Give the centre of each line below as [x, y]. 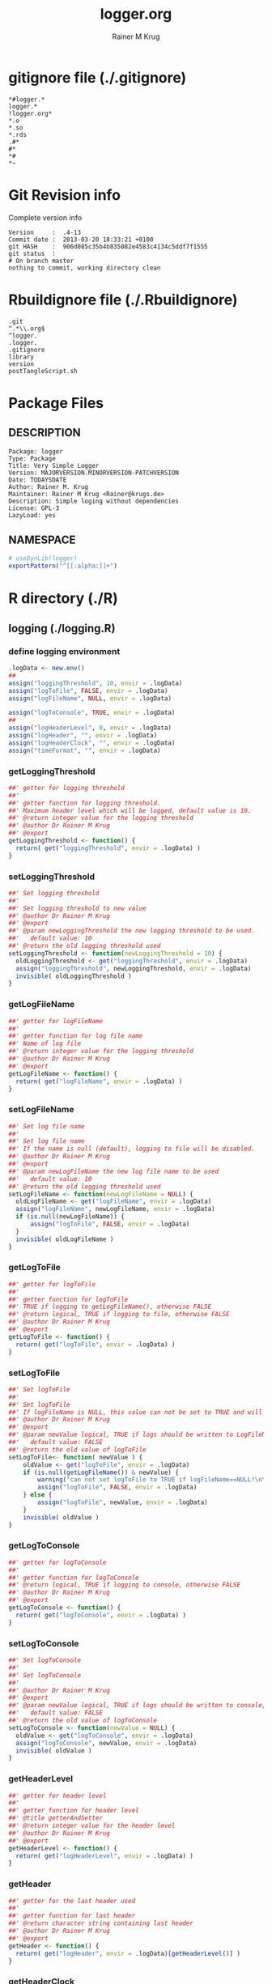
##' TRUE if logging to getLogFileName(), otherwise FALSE [110, 1307]
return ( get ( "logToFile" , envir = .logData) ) [96, 1345]
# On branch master [41, 261]
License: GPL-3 [34, 508]
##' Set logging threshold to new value [78, 908]
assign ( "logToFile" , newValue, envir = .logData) [123, 1502]
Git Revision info [65, 195]
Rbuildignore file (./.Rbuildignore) [123, 300]
